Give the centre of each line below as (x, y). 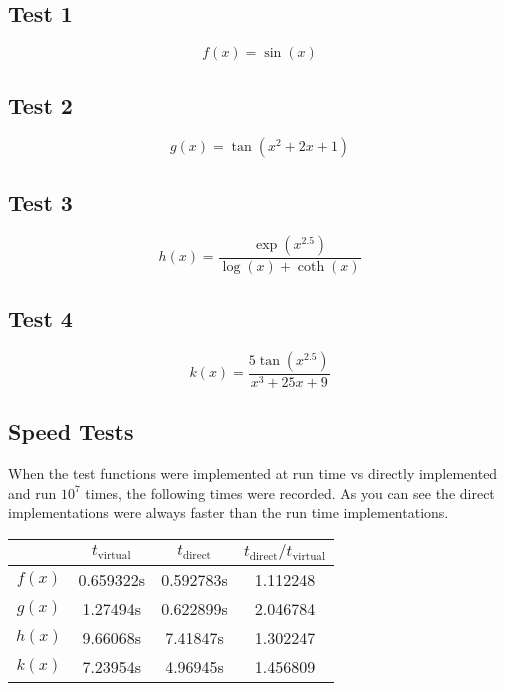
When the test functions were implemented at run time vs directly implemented (253, 473)
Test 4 (40, 318)
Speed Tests (71, 431)
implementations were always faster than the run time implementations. (228, 512)
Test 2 (40, 104)
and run (32, 492)
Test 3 (40, 201)
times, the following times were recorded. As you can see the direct (290, 492)
